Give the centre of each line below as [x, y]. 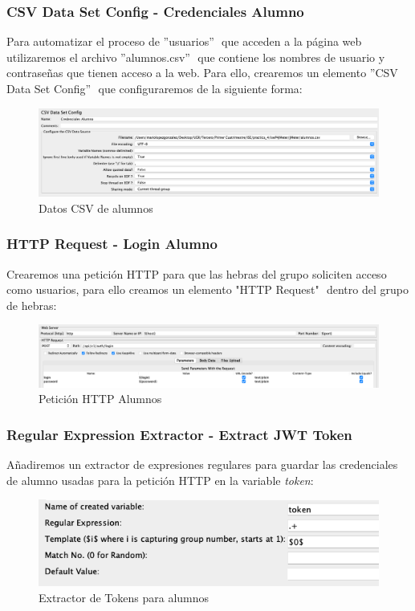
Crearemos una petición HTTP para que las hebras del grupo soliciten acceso [197, 273]
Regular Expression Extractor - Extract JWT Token [179, 434]
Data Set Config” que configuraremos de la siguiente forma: [155, 88]
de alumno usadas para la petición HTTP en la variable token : [160, 480]
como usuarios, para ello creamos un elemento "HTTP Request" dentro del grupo [207, 289]
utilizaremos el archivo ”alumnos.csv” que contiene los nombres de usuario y [196, 57]
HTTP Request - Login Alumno [112, 244]
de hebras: [32, 305]
